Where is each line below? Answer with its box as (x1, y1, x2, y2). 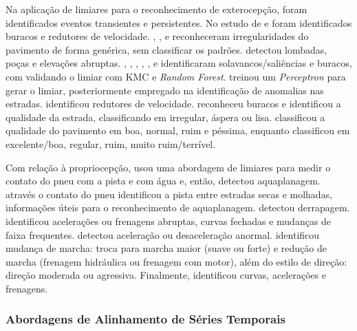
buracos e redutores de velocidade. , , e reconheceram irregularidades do (6, 29, 309, 43)
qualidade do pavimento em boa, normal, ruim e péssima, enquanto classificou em (6, 123, 350, 138)
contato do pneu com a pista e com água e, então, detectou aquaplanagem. (6, 173, 321, 188)
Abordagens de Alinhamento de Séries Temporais (6, 310, 285, 328)
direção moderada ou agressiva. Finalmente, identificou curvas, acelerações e (6, 268, 327, 282)
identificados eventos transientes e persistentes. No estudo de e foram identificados (6, 15, 352, 30)
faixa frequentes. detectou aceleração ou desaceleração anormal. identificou (6, 227, 320, 242)
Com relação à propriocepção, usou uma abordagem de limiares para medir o (6, 160, 331, 174)
